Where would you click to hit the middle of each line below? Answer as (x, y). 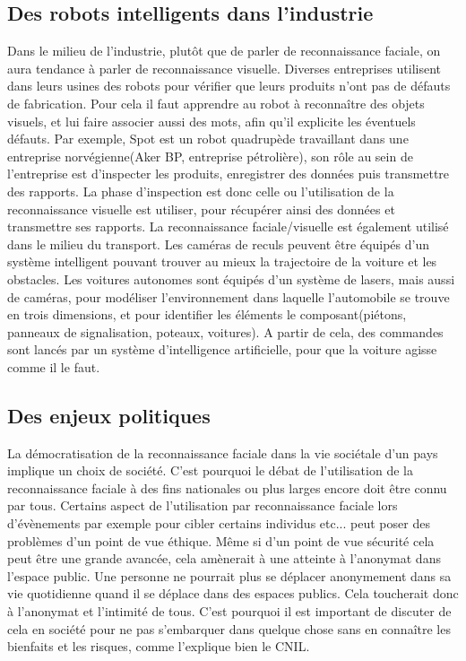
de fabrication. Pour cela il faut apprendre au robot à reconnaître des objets (216, 103)
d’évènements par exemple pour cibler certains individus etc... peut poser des (219, 523)
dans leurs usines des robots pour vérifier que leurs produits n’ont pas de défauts (229, 86)
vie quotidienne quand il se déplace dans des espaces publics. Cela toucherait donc (233, 593)
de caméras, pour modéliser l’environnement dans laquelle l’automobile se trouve (229, 296)
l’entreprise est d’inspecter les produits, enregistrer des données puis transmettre (229, 174)
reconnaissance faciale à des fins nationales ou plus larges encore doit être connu (227, 487)
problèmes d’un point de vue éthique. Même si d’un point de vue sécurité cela (221, 540)
